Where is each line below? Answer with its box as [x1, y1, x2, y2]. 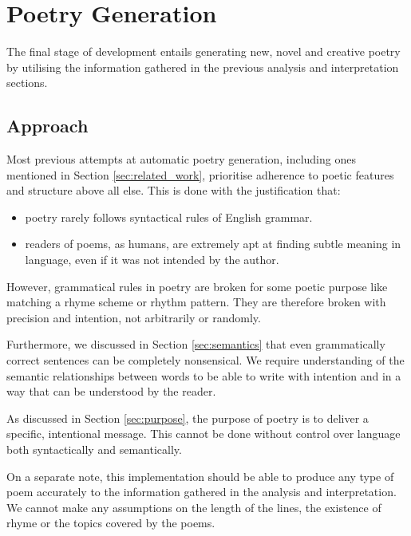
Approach [6, 113, 89, 138]
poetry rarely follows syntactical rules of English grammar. [25, 208, 313, 225]
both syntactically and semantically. [6, 441, 182, 458]
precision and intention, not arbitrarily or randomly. [6, 309, 261, 325]
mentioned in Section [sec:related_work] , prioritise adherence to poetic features [6, 166, 394, 183]
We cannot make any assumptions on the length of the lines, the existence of [6, 499, 381, 515]
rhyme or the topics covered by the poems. [6, 514, 215, 531]
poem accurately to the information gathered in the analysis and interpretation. [6, 483, 397, 500]
